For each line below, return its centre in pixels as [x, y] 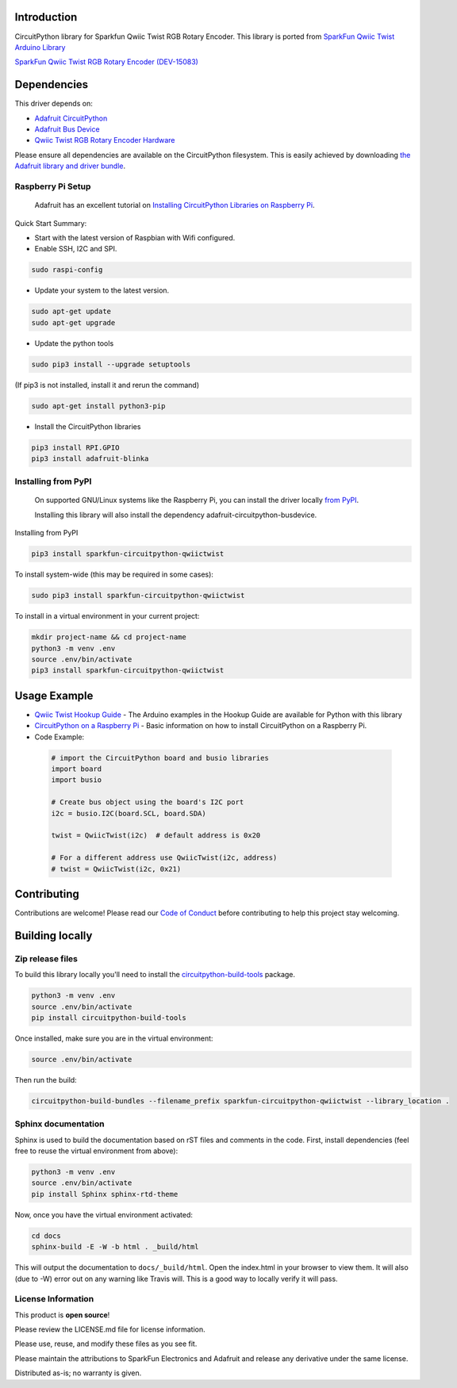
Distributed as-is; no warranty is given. [78, 1373]
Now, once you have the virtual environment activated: [104, 1214]
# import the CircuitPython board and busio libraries [160, 758]
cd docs [46, 1236]
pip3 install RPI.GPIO [75, 447]
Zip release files [46, 958]
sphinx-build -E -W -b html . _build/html [115, 1247]
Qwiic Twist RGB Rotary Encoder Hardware [105, 140]
